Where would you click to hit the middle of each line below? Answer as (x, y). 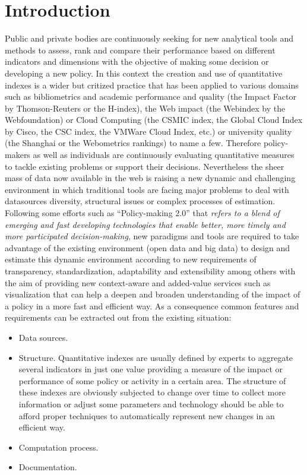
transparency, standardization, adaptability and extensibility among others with (150, 271)
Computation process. (58, 447)
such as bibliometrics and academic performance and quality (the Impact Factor (151, 96)
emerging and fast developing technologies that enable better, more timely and (145, 224)
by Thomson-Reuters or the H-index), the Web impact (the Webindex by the (145, 108)
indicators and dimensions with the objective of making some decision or (137, 61)
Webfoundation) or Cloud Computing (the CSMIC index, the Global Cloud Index (154, 120)
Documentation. (48, 467)
